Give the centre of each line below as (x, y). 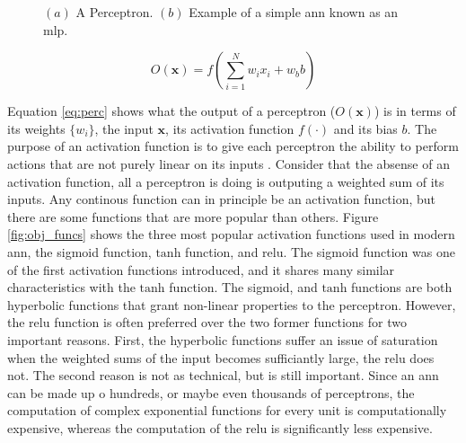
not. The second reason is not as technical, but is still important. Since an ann (223, 375)
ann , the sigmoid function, (79, 251)
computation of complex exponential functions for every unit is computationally (227, 410)
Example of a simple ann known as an (294, 12)
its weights (36, 128)
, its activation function (230, 128)
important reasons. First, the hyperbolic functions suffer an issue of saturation (223, 339)
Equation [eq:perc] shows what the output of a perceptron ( (171, 111)
